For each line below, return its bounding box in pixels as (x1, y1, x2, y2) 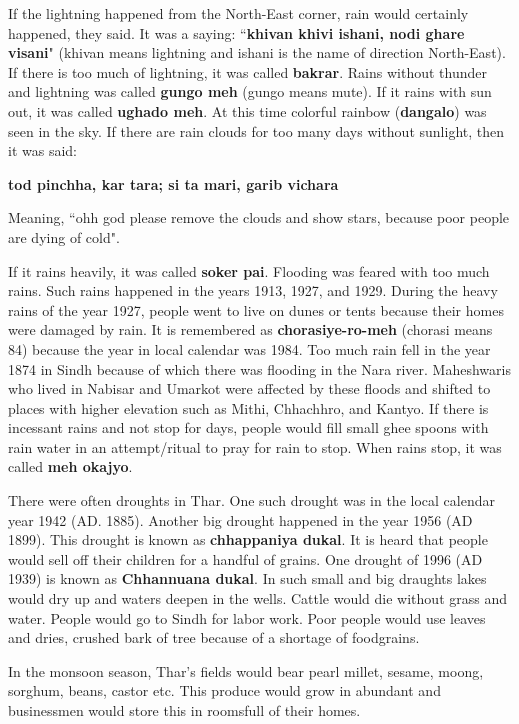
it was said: (8, 140, 77, 161)
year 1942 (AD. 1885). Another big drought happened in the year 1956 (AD (8, 509, 473, 530)
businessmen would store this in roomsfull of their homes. (8, 700, 361, 720)
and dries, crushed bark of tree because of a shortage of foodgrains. (8, 627, 420, 648)
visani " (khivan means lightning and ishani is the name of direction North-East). (8, 42, 506, 63)
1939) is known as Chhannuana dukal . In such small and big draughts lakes (8, 568, 487, 589)
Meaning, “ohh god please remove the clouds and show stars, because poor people (8, 207, 510, 228)
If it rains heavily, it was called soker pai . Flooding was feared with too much (8, 260, 490, 281)
